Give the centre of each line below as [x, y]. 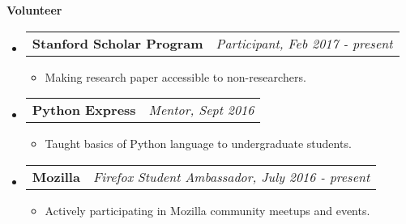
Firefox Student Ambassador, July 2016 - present [231, 176]
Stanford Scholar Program [118, 43]
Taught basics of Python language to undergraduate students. [198, 144]
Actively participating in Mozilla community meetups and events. [207, 210]
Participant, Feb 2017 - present [304, 43]
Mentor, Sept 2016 [201, 110]
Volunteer [34, 10]
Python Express [84, 110]
